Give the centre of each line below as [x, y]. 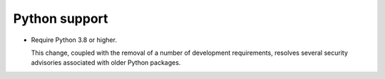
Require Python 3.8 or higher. [74, 40]
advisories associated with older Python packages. [106, 63]
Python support [61, 19]
